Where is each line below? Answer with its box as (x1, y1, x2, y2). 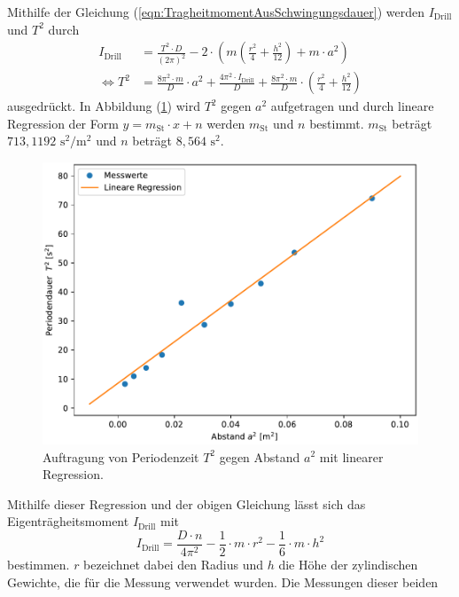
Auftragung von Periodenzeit (43, 447, 199, 466)
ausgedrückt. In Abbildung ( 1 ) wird (7, 97, 200, 115)
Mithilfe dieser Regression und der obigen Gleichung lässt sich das (7, 494, 366, 513)
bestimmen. (7, 554, 70, 573)
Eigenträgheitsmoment (7, 512, 129, 530)
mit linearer (319, 447, 384, 466)
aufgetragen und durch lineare (270, 97, 434, 115)
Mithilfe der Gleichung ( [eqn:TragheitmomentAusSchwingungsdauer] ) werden (7, 3, 425, 20)
